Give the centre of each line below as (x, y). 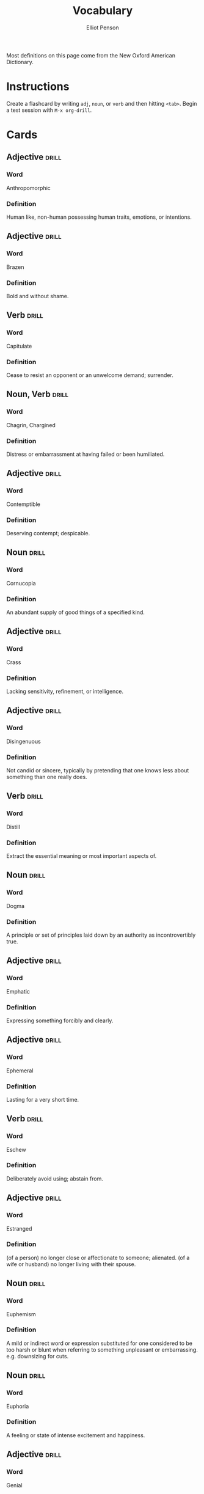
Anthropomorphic (28, 188)
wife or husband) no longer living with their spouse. (71, 1264)
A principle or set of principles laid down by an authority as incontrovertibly (101, 935)
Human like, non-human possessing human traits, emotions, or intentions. (99, 217)
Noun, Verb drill (38, 394)
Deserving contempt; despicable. (48, 533)
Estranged (19, 1228)
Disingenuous (24, 741)
